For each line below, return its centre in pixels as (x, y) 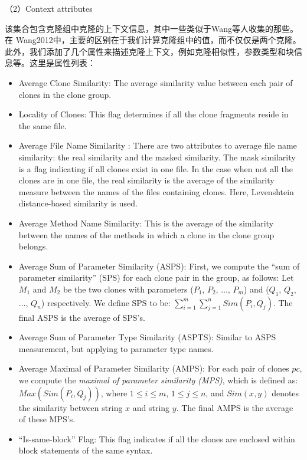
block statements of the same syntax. (86, 450)
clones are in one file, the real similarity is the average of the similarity (146, 180)
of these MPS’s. (47, 419)
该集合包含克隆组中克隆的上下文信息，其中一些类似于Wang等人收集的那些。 (152, 28)
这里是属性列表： (62, 63)
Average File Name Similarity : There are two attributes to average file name (158, 145)
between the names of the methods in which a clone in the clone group (146, 234)
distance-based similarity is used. (78, 203)
